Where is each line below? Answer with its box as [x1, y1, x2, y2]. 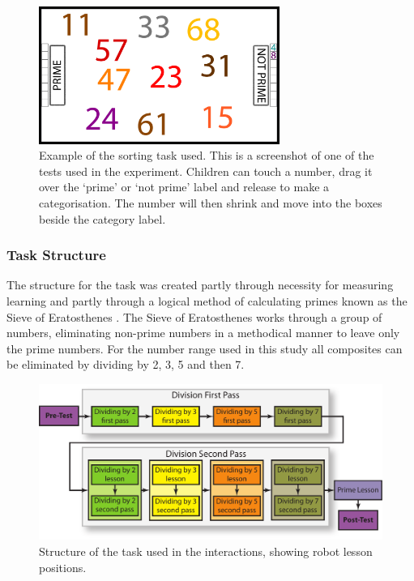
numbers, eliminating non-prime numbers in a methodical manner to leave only [6, 324, 400, 341]
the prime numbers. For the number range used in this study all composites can [6, 340, 403, 357]
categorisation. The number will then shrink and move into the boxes [39, 194, 382, 211]
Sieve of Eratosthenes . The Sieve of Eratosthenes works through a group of [6, 308, 382, 325]
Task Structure [6, 245, 106, 265]
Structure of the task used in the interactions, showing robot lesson [39, 543, 373, 560]
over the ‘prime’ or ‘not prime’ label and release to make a [39, 178, 330, 195]
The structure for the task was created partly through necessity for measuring [6, 276, 394, 293]
